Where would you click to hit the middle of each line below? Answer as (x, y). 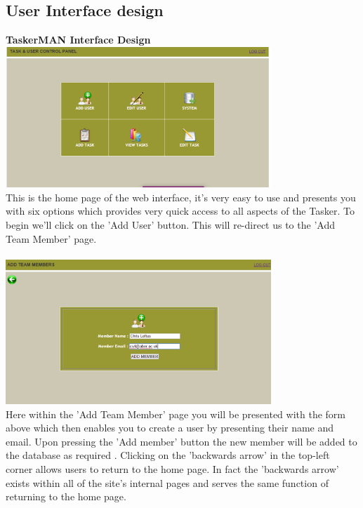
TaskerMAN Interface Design (78, 40)
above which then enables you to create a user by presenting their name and (170, 428)
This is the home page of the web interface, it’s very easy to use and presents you (181, 197)
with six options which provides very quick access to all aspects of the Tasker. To (180, 211)
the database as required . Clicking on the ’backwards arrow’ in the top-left (168, 455)
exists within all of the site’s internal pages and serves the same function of (167, 482)
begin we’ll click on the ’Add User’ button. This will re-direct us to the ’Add (170, 224)
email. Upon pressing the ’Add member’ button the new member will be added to (181, 441)
